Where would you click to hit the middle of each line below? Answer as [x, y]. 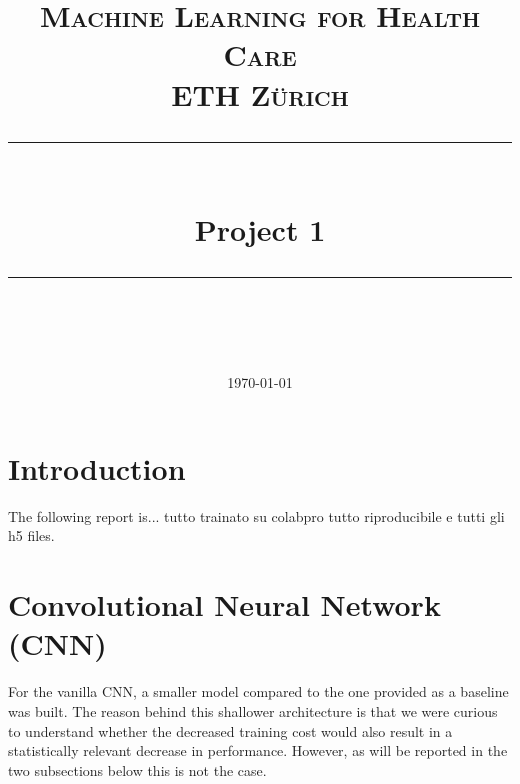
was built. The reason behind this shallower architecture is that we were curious [253, 710]
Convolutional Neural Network [224, 604]
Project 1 [260, 228]
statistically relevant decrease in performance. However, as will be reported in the [258, 750]
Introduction [97, 467]
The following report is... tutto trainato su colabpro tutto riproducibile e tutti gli [256, 515]
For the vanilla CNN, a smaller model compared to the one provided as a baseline [258, 691]
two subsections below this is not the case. [137, 769]
